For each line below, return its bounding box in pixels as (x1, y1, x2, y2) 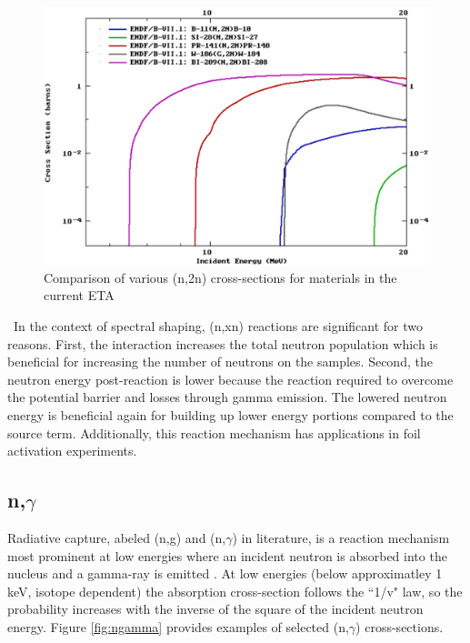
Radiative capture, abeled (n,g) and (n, (7, 527, 226, 547)
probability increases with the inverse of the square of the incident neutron (7, 599, 424, 618)
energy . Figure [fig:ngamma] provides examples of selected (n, (7, 617, 349, 636)
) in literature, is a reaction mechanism (232, 527, 450, 547)
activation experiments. (7, 441, 137, 460)
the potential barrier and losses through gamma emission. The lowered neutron (7, 387, 447, 407)
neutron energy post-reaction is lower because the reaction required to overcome (7, 369, 454, 388)
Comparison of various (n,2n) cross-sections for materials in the (44, 267, 397, 286)
